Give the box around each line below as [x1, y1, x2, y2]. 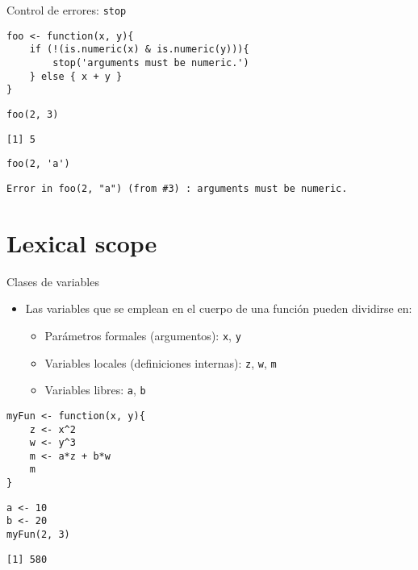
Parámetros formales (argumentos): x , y [44, 327, 241, 343]
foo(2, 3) [6, 108, 59, 120]
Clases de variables [6, 273, 99, 289]
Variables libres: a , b [44, 381, 146, 398]
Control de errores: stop [6, 2, 127, 18]
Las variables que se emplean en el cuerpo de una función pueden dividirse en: [25, 300, 412, 317]
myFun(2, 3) [6, 529, 70, 541]
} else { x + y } [29, 70, 123, 82]
